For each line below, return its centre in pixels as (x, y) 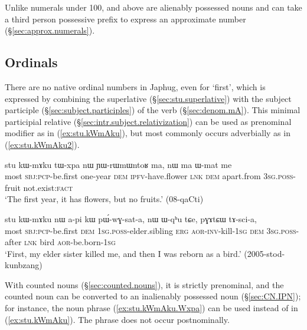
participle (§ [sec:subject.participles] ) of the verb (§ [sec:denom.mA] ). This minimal (153, 110)
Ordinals (31, 62)
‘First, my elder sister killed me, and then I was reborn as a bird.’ (123, 253)
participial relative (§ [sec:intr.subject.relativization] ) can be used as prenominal (148, 121)
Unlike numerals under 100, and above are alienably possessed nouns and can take (153, 7)
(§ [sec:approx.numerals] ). (50, 30)
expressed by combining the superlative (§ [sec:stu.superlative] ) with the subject (148, 98)
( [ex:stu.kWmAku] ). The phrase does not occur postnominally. (117, 319)
